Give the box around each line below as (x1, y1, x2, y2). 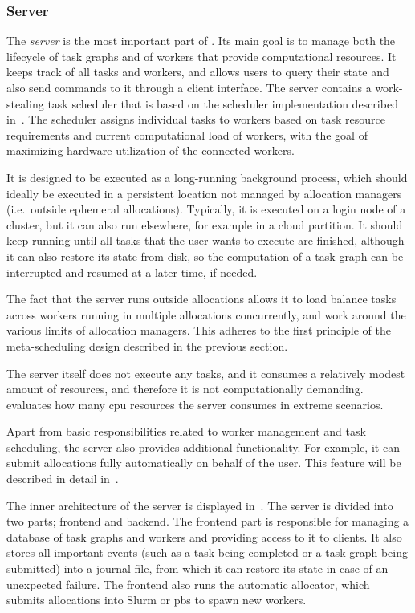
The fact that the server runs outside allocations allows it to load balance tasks (6, 290, 397, 307)
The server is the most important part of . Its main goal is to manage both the (6, 32, 396, 49)
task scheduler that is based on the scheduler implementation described (47, 95, 398, 112)
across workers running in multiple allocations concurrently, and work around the (6, 306, 406, 323)
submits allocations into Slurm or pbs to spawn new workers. (6, 591, 307, 608)
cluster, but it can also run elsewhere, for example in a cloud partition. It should (6, 216, 403, 233)
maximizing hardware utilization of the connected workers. (6, 142, 295, 159)
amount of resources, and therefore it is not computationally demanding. (6, 380, 364, 397)
